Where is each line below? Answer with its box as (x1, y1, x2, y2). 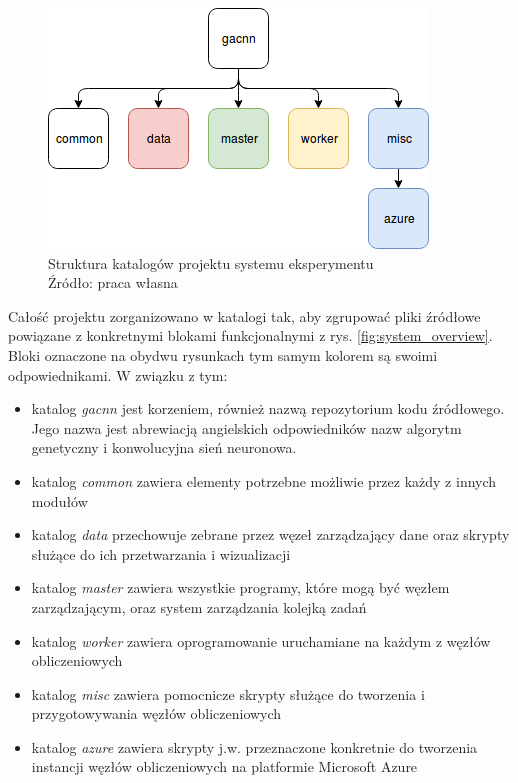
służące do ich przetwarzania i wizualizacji (31, 543, 291, 564)
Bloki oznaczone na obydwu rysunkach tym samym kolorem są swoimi (8, 344, 438, 365)
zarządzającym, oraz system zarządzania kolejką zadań (31, 596, 367, 617)
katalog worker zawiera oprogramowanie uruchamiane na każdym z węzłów (31, 630, 491, 651)
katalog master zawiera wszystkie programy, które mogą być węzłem (31, 577, 450, 598)
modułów (31, 490, 88, 511)
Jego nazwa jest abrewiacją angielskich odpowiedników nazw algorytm (31, 417, 462, 438)
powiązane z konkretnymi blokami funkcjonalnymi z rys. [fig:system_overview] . (8, 325, 493, 346)
